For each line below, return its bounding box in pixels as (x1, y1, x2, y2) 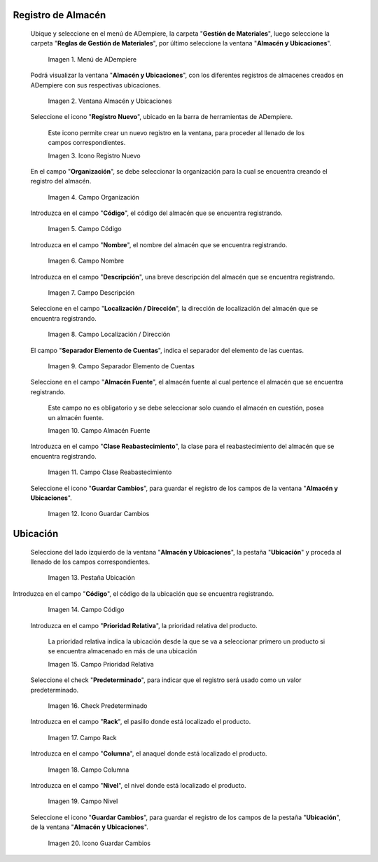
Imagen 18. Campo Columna (48, 765, 129, 774)
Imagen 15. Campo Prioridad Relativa (48, 660, 154, 668)
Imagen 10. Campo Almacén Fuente (48, 426, 150, 434)
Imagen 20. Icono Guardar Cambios (48, 839, 150, 847)
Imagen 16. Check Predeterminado (48, 702, 148, 710)
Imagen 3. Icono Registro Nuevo (48, 151, 141, 160)
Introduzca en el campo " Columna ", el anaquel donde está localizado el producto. (30, 749, 267, 758)
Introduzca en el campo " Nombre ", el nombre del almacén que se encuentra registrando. (30, 240, 288, 249)
